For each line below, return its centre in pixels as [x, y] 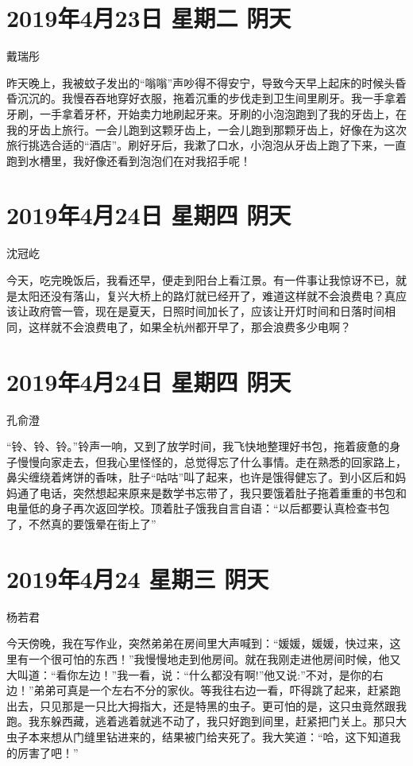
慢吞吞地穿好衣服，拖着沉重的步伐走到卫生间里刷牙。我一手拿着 [239, 98]
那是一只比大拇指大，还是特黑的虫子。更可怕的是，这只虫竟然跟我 [234, 705]
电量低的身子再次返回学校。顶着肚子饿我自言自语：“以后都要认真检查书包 [198, 508]
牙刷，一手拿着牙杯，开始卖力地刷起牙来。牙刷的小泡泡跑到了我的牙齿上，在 [206, 113]
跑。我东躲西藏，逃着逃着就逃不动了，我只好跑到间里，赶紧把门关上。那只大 [206, 721]
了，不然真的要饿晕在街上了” [81, 524]
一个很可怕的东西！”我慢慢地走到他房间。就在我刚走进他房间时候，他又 [214, 658]
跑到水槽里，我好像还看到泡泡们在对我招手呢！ [129, 160]
